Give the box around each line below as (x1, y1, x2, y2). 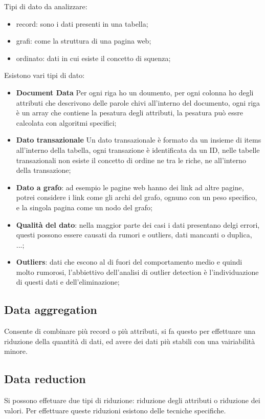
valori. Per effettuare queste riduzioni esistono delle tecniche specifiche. (4, 405, 226, 415)
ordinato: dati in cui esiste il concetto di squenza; (16, 52, 171, 63)
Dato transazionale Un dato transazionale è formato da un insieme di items (16, 134, 261, 145)
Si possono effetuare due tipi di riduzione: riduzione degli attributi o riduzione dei (4, 395, 260, 406)
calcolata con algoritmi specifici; (16, 117, 117, 128)
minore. (4, 346, 28, 356)
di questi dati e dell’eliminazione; (16, 276, 120, 287)
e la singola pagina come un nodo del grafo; (16, 202, 152, 212)
